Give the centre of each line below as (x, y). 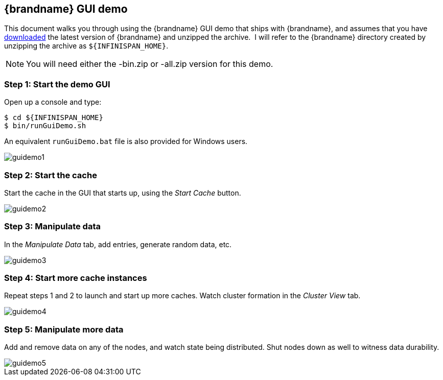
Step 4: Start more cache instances (76, 278)
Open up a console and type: (53, 102)
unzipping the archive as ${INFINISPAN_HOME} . (86, 46)
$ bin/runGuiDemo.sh (45, 126)
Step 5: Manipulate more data (64, 329)
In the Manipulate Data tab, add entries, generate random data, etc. (118, 244)
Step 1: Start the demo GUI (57, 84)
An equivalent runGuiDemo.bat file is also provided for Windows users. (126, 141)
